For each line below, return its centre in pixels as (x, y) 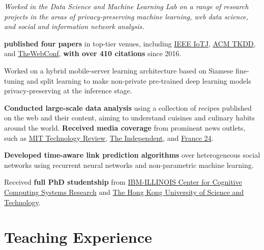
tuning (14, 80)
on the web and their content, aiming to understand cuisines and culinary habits (129, 118)
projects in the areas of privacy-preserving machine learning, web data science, (126, 16)
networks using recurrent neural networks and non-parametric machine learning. (129, 165)
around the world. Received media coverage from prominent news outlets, (125, 127)
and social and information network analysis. (74, 26)
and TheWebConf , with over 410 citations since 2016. (93, 53)
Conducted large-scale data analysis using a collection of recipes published (128, 107)
